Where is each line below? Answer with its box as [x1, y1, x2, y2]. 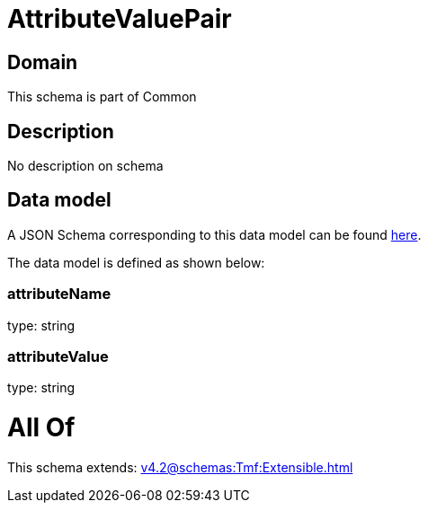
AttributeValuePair [7, 4, 232, 34]
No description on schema [7, 158, 164, 174]
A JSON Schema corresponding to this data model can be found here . [7, 226, 422, 242]
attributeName [7, 285, 111, 303]
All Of [7, 412, 76, 444]
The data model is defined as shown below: [7, 254, 265, 270]
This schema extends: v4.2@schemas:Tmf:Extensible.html [7, 459, 353, 475]
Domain [7, 50, 78, 74]
